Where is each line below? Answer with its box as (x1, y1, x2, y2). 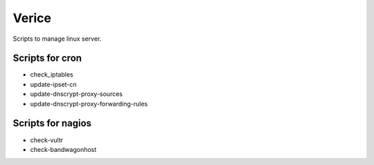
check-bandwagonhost (30, 145, 97, 153)
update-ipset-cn (30, 80, 77, 88)
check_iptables (30, 70, 73, 79)
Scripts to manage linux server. (12, 35, 102, 43)
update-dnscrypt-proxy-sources (30, 90, 123, 98)
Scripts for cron (12, 52, 82, 64)
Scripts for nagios (12, 117, 92, 129)
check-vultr (30, 135, 64, 144)
